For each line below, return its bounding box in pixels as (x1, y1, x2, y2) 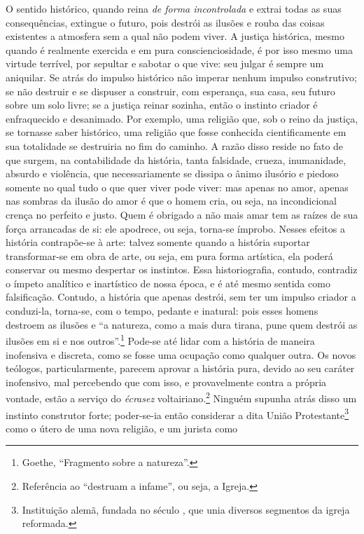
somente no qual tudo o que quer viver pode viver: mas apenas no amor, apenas (6, 179, 349, 194)
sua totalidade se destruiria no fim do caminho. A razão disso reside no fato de (6, 138, 344, 153)
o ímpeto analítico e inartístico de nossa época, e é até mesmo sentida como (6, 275, 330, 290)
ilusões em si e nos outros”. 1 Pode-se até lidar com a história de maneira (6, 331, 315, 348)
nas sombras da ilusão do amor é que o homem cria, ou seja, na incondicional (6, 193, 337, 208)
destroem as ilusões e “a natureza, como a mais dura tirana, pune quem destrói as (6, 317, 358, 331)
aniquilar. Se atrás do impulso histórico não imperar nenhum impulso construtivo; (6, 69, 357, 84)
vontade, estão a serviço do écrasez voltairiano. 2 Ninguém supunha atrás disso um (6, 389, 357, 405)
